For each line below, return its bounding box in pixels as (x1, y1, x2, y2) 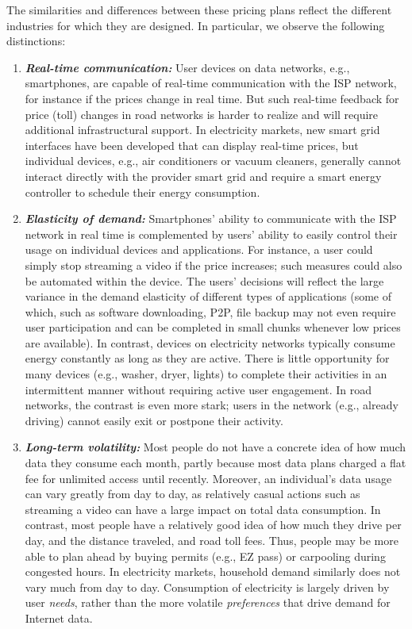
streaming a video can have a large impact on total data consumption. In (25, 501, 381, 517)
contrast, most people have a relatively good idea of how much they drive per (25, 516, 402, 533)
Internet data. (25, 609, 93, 626)
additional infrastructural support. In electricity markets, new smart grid (25, 121, 380, 138)
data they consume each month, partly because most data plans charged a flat (25, 454, 406, 471)
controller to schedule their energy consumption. (25, 183, 260, 200)
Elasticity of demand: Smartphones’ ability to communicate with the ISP (25, 210, 397, 227)
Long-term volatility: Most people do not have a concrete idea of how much (25, 439, 406, 455)
